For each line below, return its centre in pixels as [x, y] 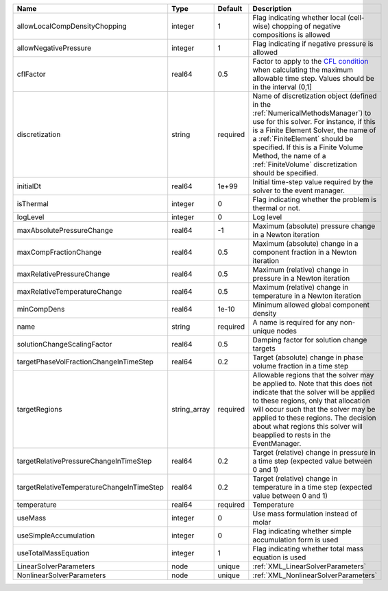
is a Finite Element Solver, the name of [314, 130]
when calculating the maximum [303, 70]
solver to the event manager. [299, 190]
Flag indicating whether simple [302, 531]
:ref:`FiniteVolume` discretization [305, 164]
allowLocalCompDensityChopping [72, 26]
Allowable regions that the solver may [313, 375]
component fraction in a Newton [305, 252]
